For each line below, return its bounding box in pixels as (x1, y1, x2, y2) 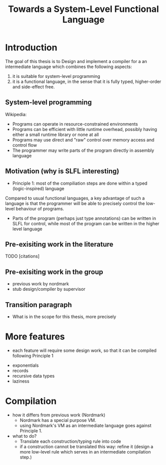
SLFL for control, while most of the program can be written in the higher (12, 220, 160, 226)
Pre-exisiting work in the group (5, 267, 103, 276)
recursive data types (12, 373, 55, 379)
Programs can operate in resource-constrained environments (12, 121, 138, 127)
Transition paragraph (5, 300, 72, 309)
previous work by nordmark (12, 281, 69, 287)
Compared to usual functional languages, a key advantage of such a (5, 195, 145, 201)
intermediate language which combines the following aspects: (5, 64, 132, 69)
